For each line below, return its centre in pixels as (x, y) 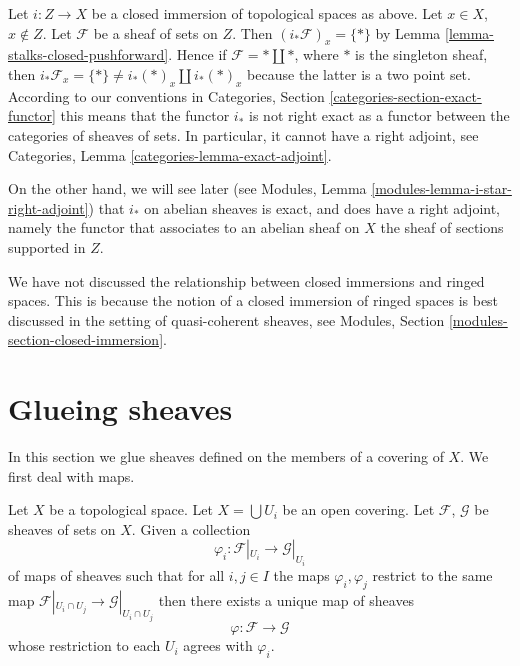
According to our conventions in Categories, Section (166, 95)
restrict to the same (432, 574)
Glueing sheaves (120, 408)
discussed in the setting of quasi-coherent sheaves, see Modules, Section (226, 319)
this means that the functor (145, 115)
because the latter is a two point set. (359, 73)
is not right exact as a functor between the (379, 115)
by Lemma (408, 32)
